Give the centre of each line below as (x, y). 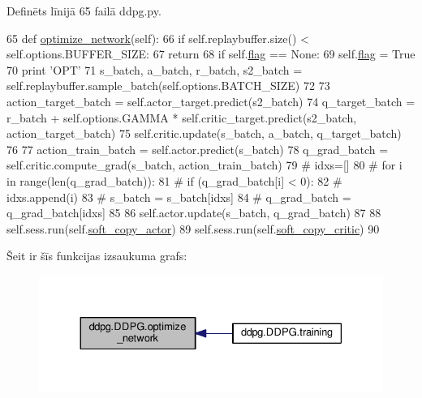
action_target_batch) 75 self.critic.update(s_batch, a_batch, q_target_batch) (204, 133)
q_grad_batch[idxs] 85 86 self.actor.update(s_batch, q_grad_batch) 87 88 (194, 213)
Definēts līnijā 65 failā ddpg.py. (84, 11)
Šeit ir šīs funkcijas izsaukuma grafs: (97, 256)
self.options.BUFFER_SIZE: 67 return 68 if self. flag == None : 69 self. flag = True (211, 54)
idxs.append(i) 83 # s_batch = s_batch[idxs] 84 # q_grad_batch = (179, 197)
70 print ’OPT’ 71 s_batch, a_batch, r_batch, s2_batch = (155, 69)
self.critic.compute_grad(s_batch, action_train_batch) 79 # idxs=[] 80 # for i (205, 165)
